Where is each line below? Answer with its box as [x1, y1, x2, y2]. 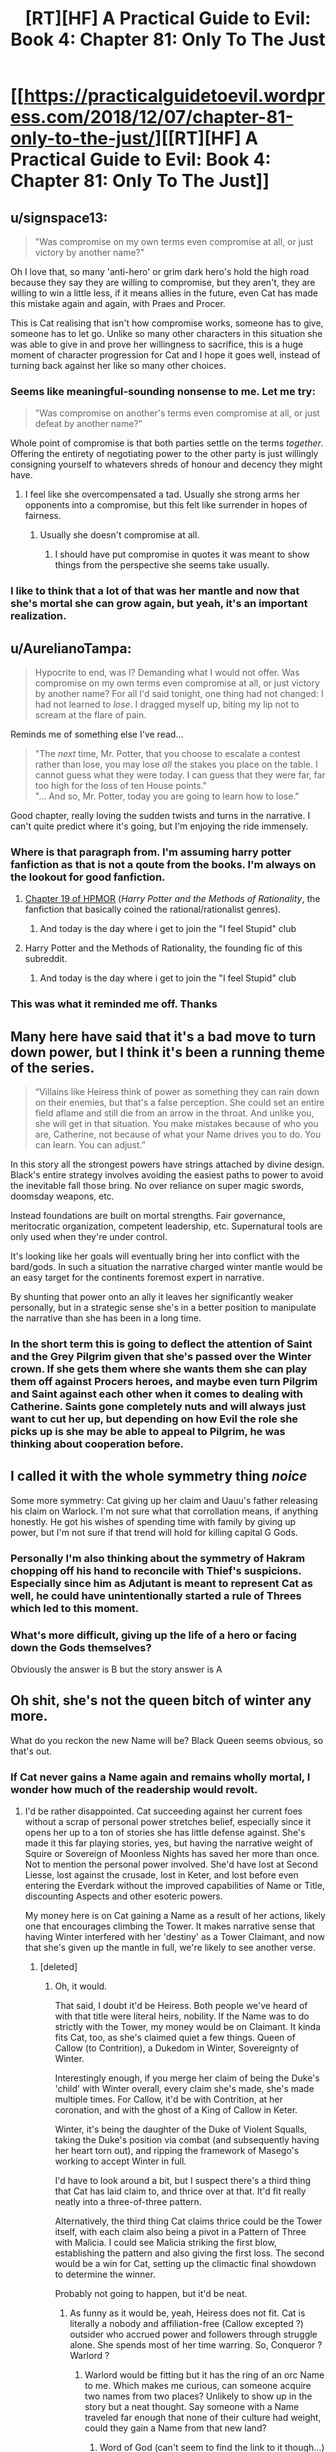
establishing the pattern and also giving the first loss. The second [54, 2247, 325, 2259]
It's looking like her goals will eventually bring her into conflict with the [10, 1250, 300, 1262]
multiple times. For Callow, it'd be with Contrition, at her [54, 2093, 283, 2106]
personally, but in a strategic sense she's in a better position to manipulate [10, 1302, 317, 1314]
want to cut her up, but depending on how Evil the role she [10, 1412, 299, 1426]
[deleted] [39, 1961, 78, 1973]
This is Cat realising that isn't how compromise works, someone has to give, [10, 317, 324, 329]
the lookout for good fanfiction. [10, 870, 166, 884]
